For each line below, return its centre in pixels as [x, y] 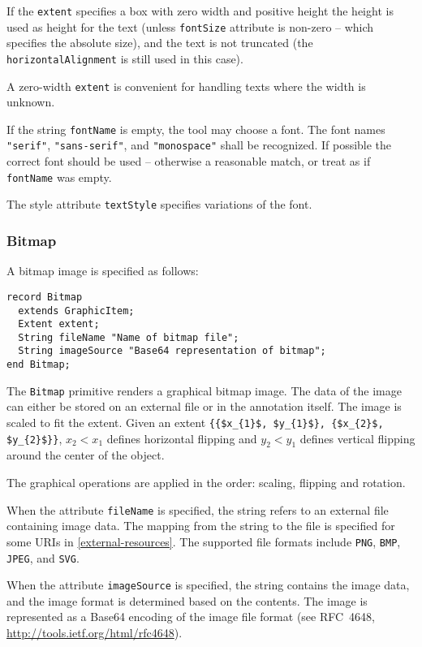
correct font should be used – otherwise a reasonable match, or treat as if [189, 161]
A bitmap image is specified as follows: [103, 271]
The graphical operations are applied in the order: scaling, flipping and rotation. [206, 483]
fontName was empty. [59, 177]
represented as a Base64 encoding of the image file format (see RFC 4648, [191, 617]
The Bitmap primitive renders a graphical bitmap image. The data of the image [204, 390]
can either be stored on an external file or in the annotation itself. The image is [204, 406]
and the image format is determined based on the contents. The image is [187, 600]
